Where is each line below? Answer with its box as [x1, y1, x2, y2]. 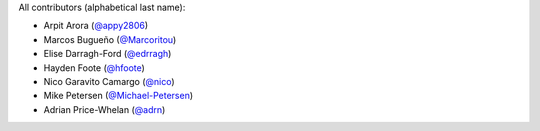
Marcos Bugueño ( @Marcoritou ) [43, 33, 177, 45]
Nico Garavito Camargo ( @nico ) [43, 75, 175, 87]
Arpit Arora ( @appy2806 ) [43, 20, 149, 32]
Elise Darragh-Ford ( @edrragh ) [43, 48, 172, 60]
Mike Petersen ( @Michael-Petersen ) [43, 90, 194, 102]
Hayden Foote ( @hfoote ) [43, 61, 145, 74]
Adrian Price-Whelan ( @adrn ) [43, 103, 166, 115]
